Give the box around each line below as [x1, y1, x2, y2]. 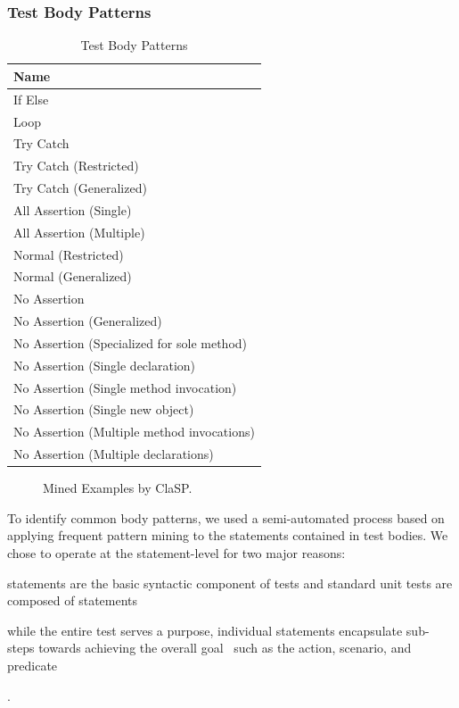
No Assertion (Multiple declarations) [13, 445, 214, 463]
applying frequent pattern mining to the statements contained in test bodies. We [7, 526, 448, 545]
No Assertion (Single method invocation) [13, 378, 237, 396]
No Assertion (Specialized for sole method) [13, 333, 248, 352]
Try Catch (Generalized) [13, 179, 147, 197]
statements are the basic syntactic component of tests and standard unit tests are [7, 573, 453, 592]
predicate [7, 656, 58, 674]
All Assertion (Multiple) [13, 222, 145, 241]
